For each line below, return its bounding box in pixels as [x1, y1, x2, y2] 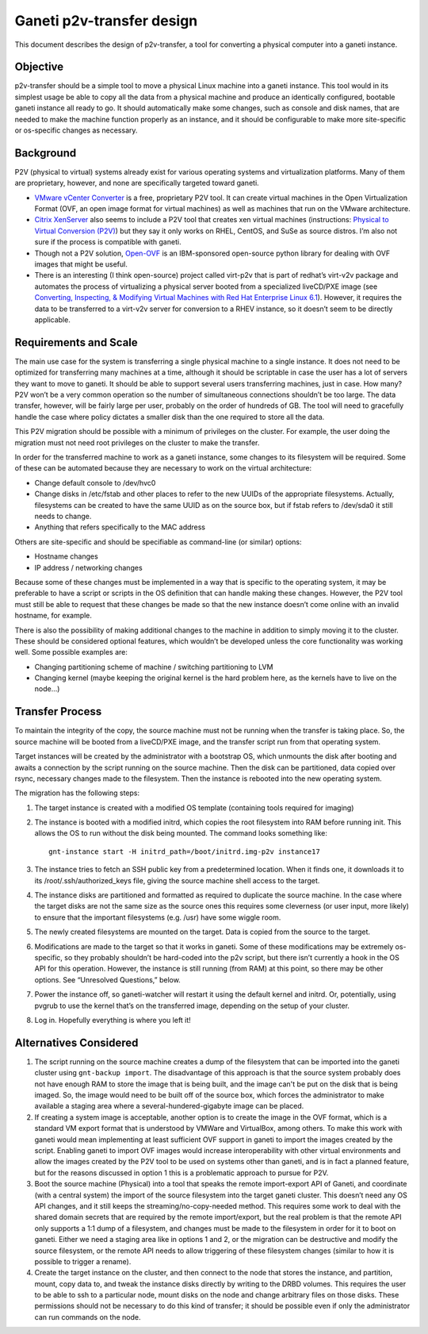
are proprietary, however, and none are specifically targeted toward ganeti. [14, 179, 259, 188]
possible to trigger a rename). [34, 1256, 132, 1266]
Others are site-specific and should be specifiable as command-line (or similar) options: [14, 536, 302, 547]
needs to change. [34, 511, 92, 521]
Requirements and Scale [14, 336, 138, 349]
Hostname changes [34, 552, 98, 561]
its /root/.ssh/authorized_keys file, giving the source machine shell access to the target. [34, 875, 320, 885]
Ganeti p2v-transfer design [14, 12, 198, 29]
